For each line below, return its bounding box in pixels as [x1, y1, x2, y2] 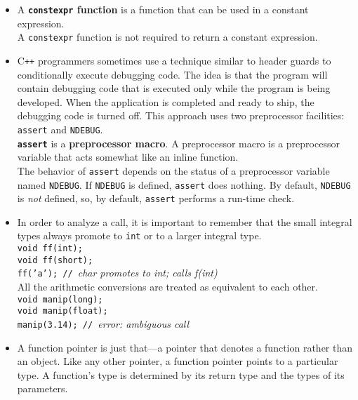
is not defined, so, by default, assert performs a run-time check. [17, 191, 295, 206]
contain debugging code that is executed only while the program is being [17, 81, 331, 95]
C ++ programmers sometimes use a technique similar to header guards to [17, 53, 331, 67]
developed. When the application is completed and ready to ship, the [17, 94, 314, 109]
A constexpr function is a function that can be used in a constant [17, 2, 309, 16]
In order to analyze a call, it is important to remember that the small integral [17, 214, 352, 229]
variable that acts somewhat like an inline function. [17, 149, 239, 164]
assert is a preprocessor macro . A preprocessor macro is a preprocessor [17, 135, 340, 150]
